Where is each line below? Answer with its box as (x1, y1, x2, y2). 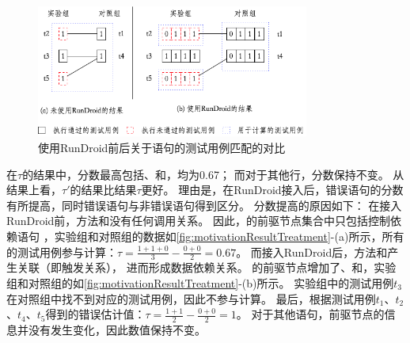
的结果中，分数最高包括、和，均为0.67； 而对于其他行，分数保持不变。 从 (22, 166, 404, 182)
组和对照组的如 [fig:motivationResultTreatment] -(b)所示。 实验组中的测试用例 (6, 274, 394, 291)
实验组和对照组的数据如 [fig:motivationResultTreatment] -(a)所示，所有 (54, 227, 404, 244)
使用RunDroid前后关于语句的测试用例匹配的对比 (38, 139, 286, 155)
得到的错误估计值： (45, 306, 146, 322)
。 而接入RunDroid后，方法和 (236, 243, 388, 260)
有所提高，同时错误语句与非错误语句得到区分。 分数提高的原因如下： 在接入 (6, 196, 402, 213)
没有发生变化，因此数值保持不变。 (28, 321, 206, 337)
